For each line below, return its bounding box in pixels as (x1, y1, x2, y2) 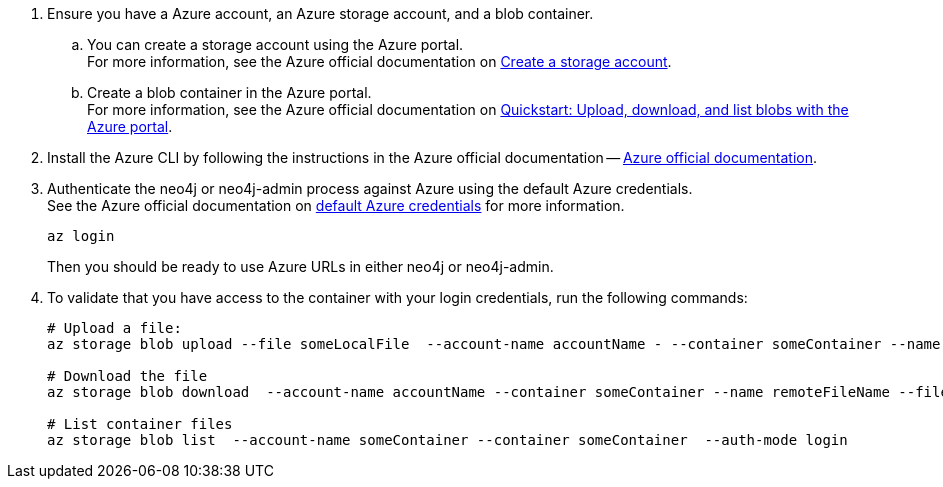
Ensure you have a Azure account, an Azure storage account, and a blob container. (47, 5, 594, 22)
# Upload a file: (47, 320, 182, 336)
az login (47, 228, 115, 244)
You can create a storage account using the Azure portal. (87, 36, 464, 53)
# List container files (47, 416, 233, 432)
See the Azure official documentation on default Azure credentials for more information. (47, 197, 625, 214)
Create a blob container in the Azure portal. (87, 84, 372, 101)
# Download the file (47, 368, 208, 384)
